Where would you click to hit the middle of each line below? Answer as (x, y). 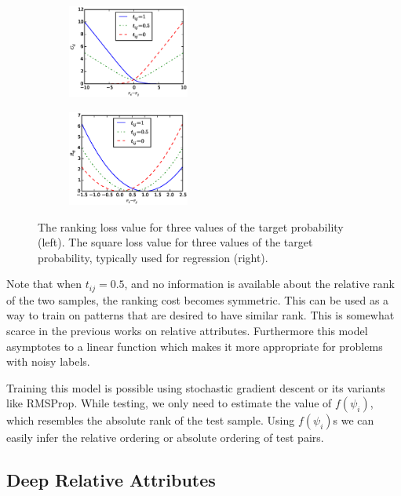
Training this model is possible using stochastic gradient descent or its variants (196, 387)
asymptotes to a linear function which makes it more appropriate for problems (195, 346)
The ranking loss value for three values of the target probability (191, 226)
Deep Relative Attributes (111, 480)
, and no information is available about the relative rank (259, 284)
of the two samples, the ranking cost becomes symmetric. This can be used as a (198, 299)
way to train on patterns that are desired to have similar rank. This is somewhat (200, 315)
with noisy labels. (48, 361)
